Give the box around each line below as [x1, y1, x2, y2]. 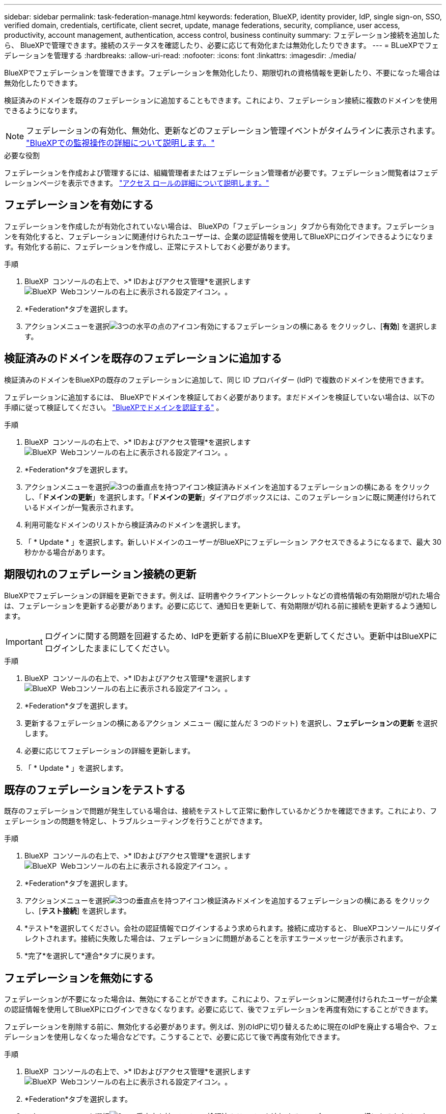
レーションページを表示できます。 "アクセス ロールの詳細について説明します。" [4, 179, 269, 187]
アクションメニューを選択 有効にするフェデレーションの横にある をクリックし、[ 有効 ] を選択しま [24, 321, 437, 331]
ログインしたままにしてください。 [44, 643, 175, 653]
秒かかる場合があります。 [24, 547, 109, 556]
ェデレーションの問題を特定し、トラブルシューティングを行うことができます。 [4, 817, 267, 826]
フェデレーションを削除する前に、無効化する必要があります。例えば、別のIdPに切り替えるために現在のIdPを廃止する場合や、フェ [4, 1022, 438, 1031]
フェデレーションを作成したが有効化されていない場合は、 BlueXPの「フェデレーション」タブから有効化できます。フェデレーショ [4, 221, 435, 231]
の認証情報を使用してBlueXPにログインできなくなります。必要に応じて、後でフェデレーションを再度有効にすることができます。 [4, 1005, 433, 1014]
